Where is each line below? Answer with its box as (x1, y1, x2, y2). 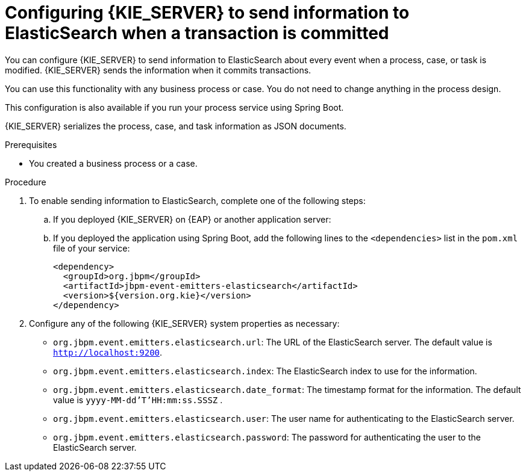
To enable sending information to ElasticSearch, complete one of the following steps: (29, 195, 366, 206)
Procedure (5, 176, 46, 187)
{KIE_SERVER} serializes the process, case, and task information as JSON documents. (5, 120, 346, 131)
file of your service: (53, 243, 130, 253)
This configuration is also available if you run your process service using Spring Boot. (5, 102, 344, 113)
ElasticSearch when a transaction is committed (5, 23, 389, 43)
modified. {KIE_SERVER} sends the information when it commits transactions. (5, 64, 312, 75)
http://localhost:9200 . (53, 347, 163, 357)
